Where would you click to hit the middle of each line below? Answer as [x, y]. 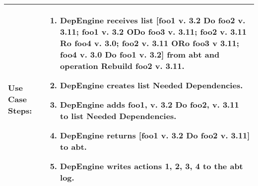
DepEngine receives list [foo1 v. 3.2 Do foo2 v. [153, 20]
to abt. [73, 147]
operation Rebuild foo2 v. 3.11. [122, 66]
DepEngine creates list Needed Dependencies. [152, 85]
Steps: [20, 110]
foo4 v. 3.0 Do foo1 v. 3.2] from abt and [140, 54]
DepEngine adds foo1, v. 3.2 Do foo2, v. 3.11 [150, 104]
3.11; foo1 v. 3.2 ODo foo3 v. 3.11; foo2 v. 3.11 [153, 31]
